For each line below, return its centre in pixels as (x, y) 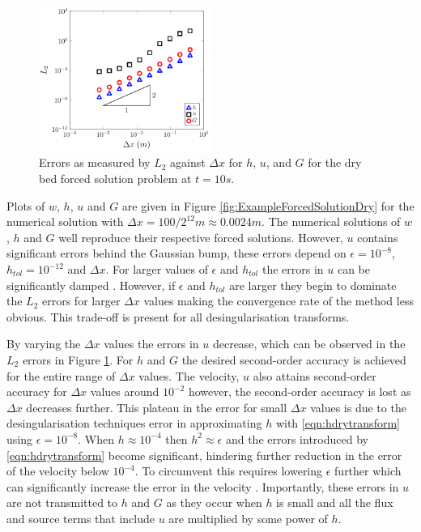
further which (368, 471)
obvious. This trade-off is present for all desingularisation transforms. (178, 316)
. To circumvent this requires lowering (229, 471)
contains (378, 237)
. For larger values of (157, 269)
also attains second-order (315, 375)
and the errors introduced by (297, 438)
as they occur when (214, 502)
